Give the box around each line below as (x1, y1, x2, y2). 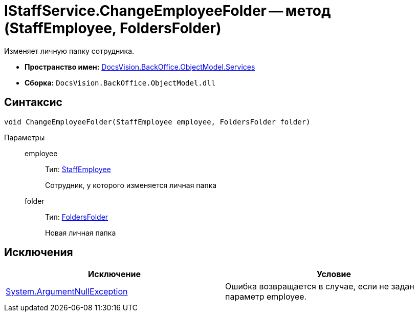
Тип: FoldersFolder (45, 212, 108, 221)
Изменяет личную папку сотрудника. (4, 46, 135, 55)
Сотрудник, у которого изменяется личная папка (45, 180, 217, 189)
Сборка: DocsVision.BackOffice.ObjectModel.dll (25, 78, 216, 87)
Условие (317, 269, 351, 280)
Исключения (4, 246, 73, 259)
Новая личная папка (45, 228, 116, 237)
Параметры (4, 133, 45, 142)
